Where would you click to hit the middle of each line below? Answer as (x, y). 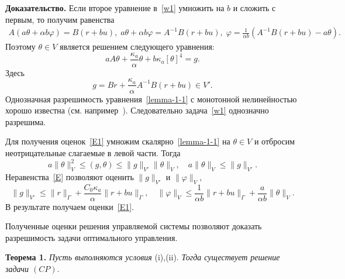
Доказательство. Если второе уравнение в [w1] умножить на (115, 8)
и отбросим (275, 141)
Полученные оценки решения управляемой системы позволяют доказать (134, 226)
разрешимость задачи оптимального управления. (92, 237)
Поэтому (20, 46)
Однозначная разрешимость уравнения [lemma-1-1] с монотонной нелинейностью (151, 99)
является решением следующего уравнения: (137, 46)
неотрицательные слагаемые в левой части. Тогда (93, 152)
